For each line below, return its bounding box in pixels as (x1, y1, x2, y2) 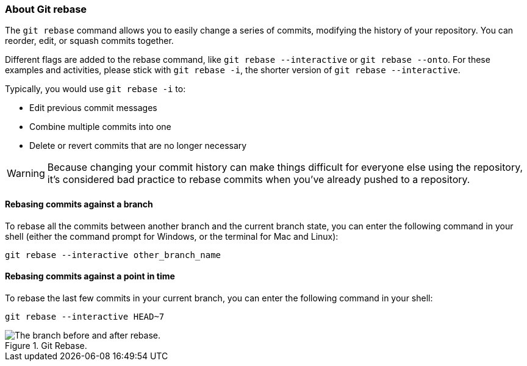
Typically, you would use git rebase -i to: (5, 84, 186, 95)
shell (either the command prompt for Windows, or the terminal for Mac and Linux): (5, 231, 339, 242)
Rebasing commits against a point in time (5, 271, 175, 282)
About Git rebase (5, 3, 87, 15)
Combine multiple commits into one (29, 121, 171, 132)
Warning (7, 167, 45, 180)
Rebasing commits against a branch (5, 198, 153, 209)
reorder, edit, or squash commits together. (5, 35, 174, 46)
